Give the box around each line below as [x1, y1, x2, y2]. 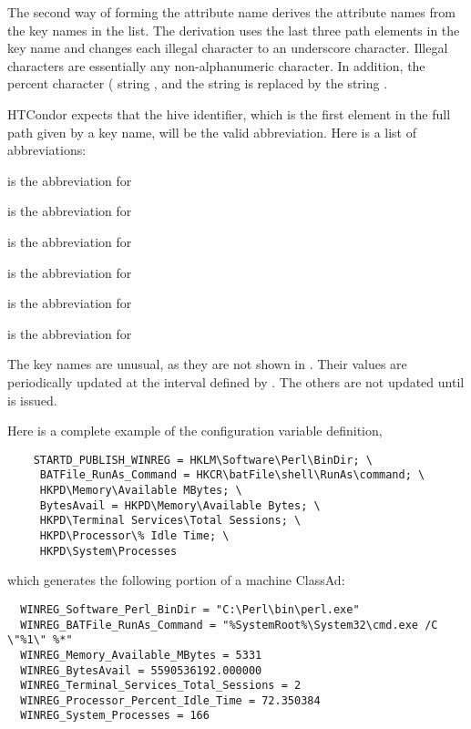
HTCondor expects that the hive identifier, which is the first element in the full [7, 104, 451, 123]
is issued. [7, 390, 57, 409]
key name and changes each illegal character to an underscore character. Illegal [7, 38, 448, 57]
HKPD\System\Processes [39, 544, 178, 558]
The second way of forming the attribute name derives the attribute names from [7, 3, 456, 21]
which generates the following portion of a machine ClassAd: [7, 570, 345, 590]
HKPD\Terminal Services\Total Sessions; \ [39, 514, 302, 528]
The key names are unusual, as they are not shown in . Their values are [7, 354, 407, 374]
